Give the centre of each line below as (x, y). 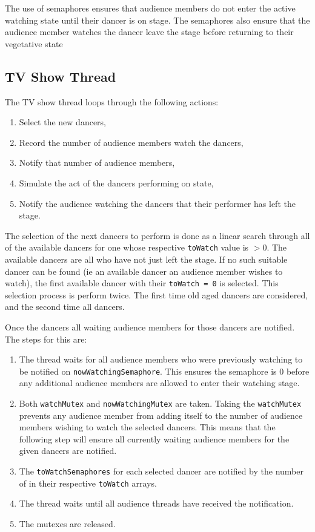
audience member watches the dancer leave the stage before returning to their (149, 32)
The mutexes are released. (67, 523)
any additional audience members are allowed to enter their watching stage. (159, 383)
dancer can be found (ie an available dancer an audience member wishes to (144, 271)
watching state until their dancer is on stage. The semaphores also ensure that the (157, 20)
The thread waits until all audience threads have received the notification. (156, 503)
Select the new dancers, (63, 122)
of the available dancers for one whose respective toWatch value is (127, 247)
